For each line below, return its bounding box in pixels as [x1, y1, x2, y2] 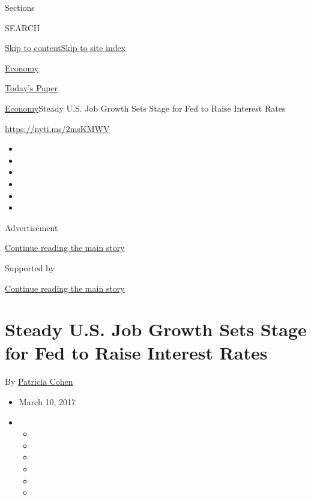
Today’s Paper [5, 82, 58, 94]
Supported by [5, 261, 55, 274]
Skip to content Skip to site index [5, 41, 126, 54]
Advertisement [5, 221, 58, 233]
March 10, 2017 [19, 396, 76, 408]
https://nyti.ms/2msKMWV [5, 122, 110, 134]
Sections [5, 1, 35, 13]
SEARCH [5, 21, 40, 34]
